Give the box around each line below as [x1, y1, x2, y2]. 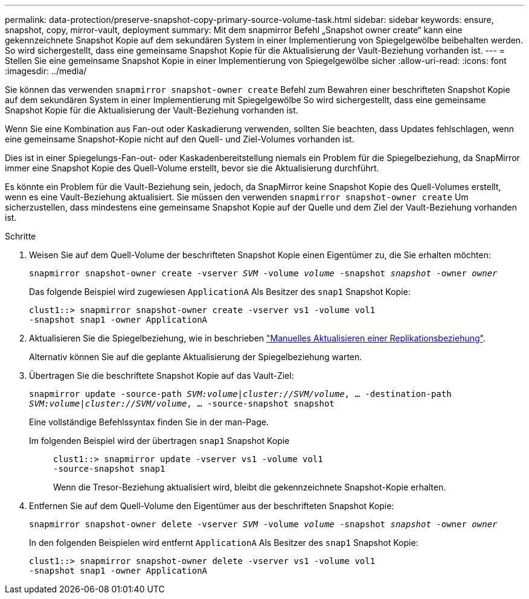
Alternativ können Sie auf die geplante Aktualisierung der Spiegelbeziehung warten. [29, 352, 362, 362]
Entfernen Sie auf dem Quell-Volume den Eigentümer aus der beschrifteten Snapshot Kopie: [29, 501, 394, 511]
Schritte [5, 231, 36, 241]
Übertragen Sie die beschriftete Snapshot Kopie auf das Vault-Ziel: [29, 370, 294, 381]
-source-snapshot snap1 [53, 464, 165, 474]
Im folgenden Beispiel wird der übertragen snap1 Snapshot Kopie [29, 436, 290, 446]
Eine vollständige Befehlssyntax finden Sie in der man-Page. [29, 417, 269, 427]
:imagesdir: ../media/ [5, 66, 87, 76]
